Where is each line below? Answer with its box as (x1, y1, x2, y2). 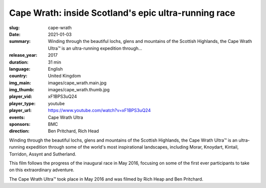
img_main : (9, 79, 32, 86)
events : (9, 114, 25, 120)
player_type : (9, 100, 36, 106)
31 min (48, 59, 62, 65)
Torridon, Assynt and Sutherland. (9, 151, 76, 157)
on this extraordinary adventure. (9, 167, 75, 173)
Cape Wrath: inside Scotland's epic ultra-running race (9, 7, 235, 18)
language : (9, 66, 31, 72)
